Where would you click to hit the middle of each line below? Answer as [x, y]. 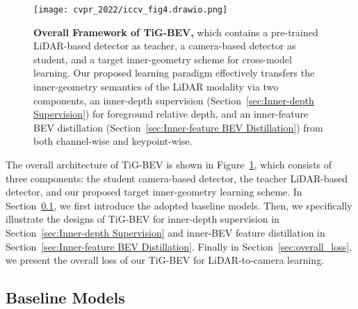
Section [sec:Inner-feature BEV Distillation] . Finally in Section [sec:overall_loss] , [179, 246]
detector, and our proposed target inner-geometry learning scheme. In [154, 192]
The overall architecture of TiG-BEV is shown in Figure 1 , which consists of [169, 164]
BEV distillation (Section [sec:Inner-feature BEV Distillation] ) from [178, 127]
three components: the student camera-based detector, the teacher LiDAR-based [177, 178]
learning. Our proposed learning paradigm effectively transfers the [174, 73]
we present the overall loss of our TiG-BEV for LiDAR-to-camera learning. [165, 260]
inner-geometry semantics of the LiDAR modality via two [156, 87]
